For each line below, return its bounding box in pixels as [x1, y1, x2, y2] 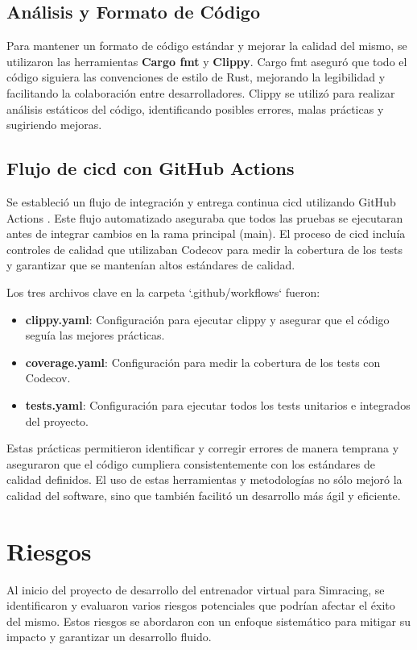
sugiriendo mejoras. [6, 116, 102, 133]
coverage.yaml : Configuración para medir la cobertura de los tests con [25, 353, 381, 370]
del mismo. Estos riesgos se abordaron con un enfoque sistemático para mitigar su [6, 612, 411, 629]
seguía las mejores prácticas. [25, 327, 165, 344]
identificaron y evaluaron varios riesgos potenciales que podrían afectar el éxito [6, 597, 395, 614]
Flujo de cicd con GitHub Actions [6, 156, 295, 181]
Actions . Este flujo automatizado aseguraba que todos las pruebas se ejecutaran [6, 209, 403, 226]
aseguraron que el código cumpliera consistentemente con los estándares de [6, 455, 375, 472]
